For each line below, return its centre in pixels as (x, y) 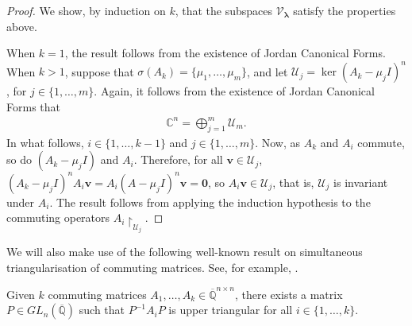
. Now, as (278, 142)
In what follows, (45, 142)
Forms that (33, 106)
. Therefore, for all (178, 159)
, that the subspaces (224, 10)
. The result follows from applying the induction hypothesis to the (210, 202)
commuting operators (58, 217)
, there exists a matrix (289, 294)
